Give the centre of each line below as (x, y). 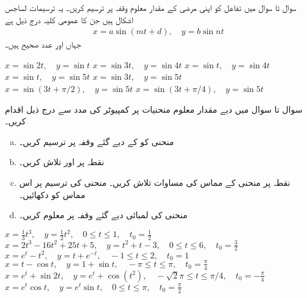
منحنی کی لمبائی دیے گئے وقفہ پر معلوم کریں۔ (103, 215)
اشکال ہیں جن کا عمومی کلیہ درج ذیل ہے (69, 19)
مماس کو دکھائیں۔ (52, 194)
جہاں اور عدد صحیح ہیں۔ (43, 44)
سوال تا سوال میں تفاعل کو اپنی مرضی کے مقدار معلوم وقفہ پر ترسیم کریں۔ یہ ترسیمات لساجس (151, 7)
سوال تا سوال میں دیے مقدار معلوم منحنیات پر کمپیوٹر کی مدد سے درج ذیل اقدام (154, 109)
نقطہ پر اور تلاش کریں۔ (62, 162)
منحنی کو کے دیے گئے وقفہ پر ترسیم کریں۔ (97, 141)
